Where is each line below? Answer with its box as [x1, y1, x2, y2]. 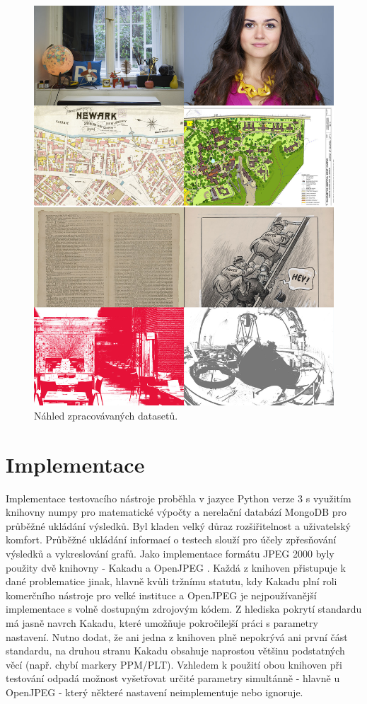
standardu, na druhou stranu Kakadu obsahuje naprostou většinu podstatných [6, 643, 345, 658]
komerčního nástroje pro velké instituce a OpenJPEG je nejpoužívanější [6, 587, 317, 602]
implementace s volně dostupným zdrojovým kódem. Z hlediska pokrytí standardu [6, 601, 362, 616]
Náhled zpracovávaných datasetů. [34, 408, 178, 422]
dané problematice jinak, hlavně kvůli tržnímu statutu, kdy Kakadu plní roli [6, 574, 337, 589]
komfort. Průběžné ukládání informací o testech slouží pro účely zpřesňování [6, 532, 337, 547]
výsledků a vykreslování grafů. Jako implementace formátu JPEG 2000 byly [6, 546, 334, 561]
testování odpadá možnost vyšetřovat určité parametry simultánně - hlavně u [6, 671, 340, 686]
